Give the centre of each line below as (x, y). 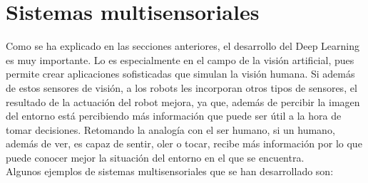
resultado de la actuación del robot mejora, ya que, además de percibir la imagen (183, 101)
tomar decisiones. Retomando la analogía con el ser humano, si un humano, (170, 129)
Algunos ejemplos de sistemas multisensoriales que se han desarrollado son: (170, 171)
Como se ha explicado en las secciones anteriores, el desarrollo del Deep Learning (183, 46)
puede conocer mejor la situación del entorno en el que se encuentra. (155, 157)
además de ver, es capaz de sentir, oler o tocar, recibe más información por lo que (184, 143)
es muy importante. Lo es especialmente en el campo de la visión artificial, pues (180, 59)
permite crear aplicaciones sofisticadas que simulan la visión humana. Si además (180, 74)
